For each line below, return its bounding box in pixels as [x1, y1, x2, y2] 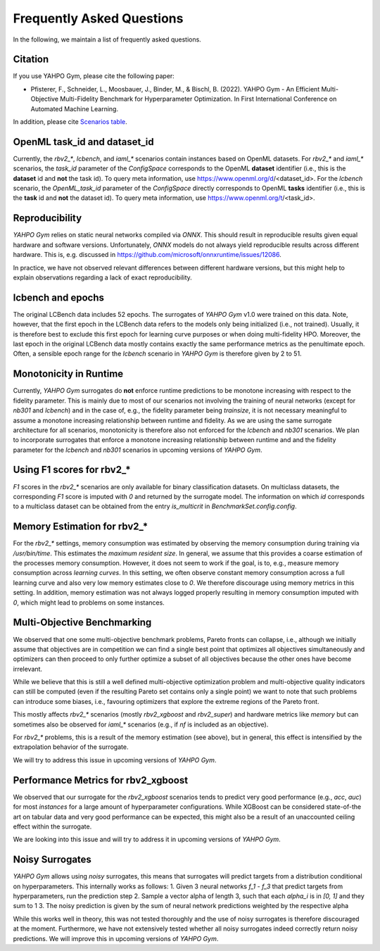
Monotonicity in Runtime [13, 368, 124, 380]
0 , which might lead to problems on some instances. [13, 598, 165, 607]
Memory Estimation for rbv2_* [13, 521, 148, 533]
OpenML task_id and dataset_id [13, 136, 154, 148]
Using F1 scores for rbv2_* [13, 464, 131, 476]
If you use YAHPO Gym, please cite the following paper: [13, 72, 175, 80]
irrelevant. [13, 665, 42, 673]
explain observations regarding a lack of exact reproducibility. [13, 273, 193, 282]
